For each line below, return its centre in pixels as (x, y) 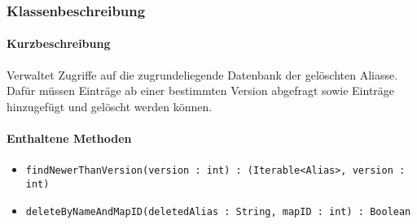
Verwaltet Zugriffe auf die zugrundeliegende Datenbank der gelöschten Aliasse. (202, 74)
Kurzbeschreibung (59, 43)
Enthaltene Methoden (69, 138)
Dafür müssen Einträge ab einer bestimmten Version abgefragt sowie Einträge (201, 90)
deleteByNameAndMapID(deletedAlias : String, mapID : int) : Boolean (218, 211)
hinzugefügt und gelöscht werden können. (110, 106)
